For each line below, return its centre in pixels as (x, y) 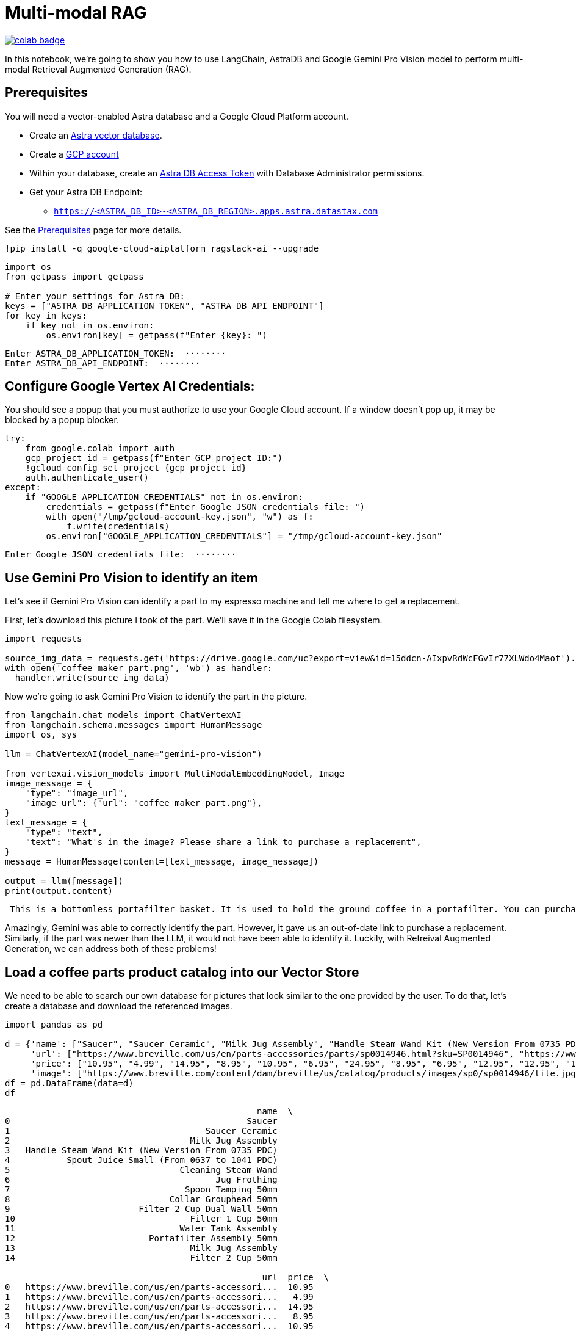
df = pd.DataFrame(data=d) (69, 1083)
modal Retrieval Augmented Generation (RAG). (98, 69)
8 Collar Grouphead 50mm (141, 1199)
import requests (44, 639)
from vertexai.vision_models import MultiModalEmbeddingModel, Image (175, 774)
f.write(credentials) (118, 527)
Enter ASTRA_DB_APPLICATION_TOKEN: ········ (116, 353)
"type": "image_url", (77, 793)
